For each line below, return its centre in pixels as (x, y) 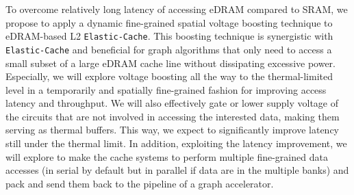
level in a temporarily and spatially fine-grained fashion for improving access (166, 89)
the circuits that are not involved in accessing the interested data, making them (173, 116)
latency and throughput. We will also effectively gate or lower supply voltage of (172, 103)
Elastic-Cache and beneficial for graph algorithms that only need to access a (169, 49)
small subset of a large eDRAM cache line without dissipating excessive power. (171, 63)
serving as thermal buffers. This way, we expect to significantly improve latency (173, 130)
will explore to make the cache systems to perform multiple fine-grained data (167, 156)
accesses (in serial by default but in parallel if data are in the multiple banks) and (177, 170)
